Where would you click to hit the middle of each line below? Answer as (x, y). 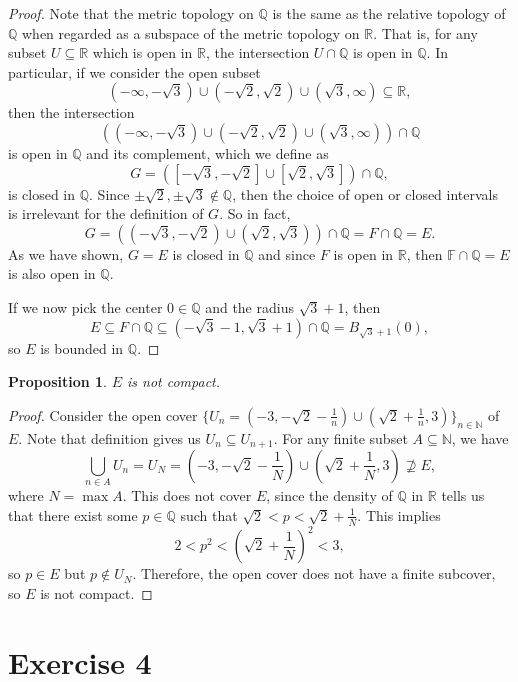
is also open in (52, 273)
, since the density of (329, 495)
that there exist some (73, 514)
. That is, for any (425, 32)
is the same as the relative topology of (389, 13)
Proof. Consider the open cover (103, 414)
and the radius (249, 306)
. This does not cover (187, 495)
